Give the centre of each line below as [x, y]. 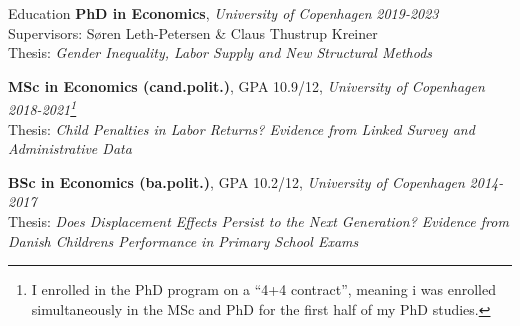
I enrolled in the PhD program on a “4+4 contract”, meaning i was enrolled [264, 289]
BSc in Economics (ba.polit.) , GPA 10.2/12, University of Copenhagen [236, 181]
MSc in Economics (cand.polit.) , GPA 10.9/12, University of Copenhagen [246, 85]
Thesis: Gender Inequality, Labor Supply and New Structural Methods [220, 52]
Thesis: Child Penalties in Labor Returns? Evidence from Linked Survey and [241, 128]
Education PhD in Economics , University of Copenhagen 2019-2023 [223, 13]
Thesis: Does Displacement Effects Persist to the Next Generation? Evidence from [258, 221]
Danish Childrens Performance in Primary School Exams [183, 240]
